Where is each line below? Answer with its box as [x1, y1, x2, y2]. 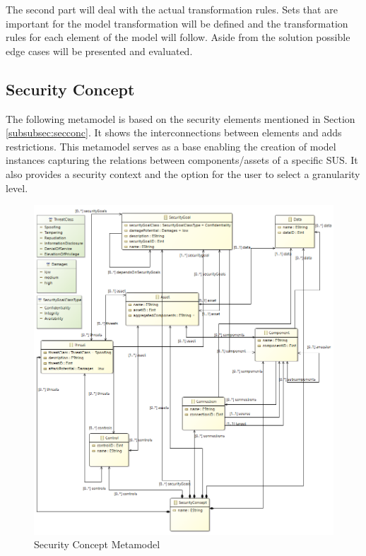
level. [6, 180, 28, 195]
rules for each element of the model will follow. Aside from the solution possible [6, 30, 350, 45]
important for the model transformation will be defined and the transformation [6, 16, 348, 30]
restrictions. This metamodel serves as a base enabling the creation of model [6, 138, 336, 153]
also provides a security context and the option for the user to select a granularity [6, 166, 360, 181]
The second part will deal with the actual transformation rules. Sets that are [6, 2, 338, 16]
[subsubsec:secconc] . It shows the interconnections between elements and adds [6, 125, 342, 140]
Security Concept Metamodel [34, 537, 160, 552]
